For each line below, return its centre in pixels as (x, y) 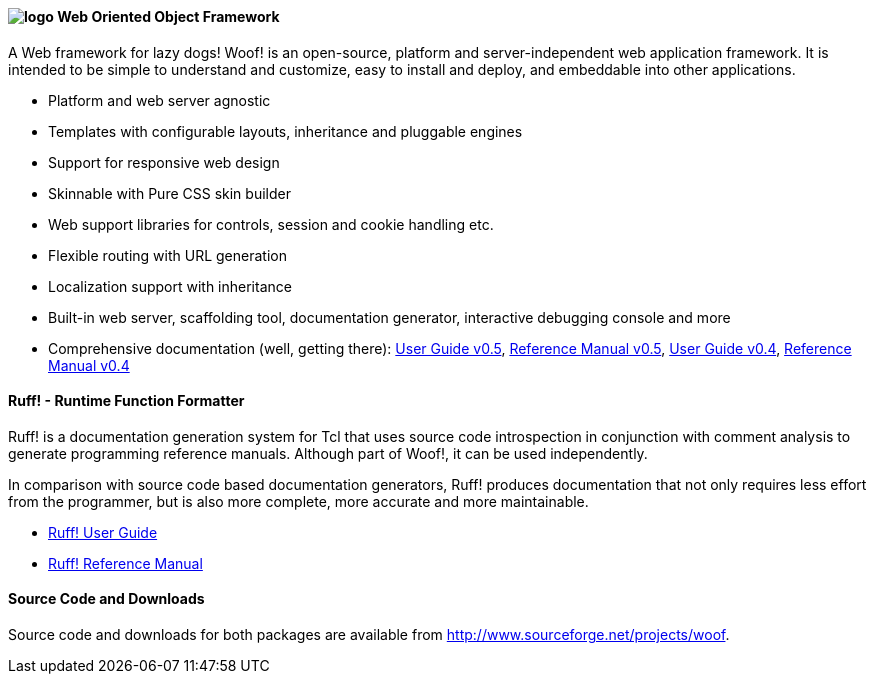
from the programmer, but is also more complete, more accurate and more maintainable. (298, 501)
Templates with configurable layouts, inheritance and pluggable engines (285, 131)
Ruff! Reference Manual (125, 563)
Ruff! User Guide (103, 532)
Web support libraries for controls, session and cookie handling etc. (271, 224)
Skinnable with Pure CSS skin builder (169, 193)
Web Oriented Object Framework (168, 16)
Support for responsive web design (164, 162)
